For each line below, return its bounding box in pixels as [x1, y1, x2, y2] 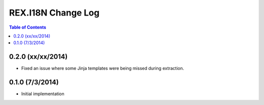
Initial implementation [21, 91, 65, 97]
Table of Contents [9, 24, 46, 30]
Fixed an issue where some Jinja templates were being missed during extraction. [21, 66, 184, 71]
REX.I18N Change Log [9, 7, 100, 18]
